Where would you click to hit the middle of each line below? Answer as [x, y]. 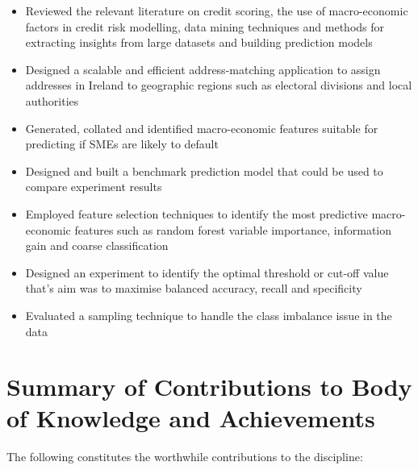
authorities [52, 100]
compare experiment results [94, 187]
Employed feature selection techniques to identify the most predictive [196, 213]
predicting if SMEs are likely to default [122, 144]
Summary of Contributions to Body [209, 387]
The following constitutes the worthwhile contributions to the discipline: [185, 457]
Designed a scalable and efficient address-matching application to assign [203, 69]
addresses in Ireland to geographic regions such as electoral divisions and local [219, 85]
